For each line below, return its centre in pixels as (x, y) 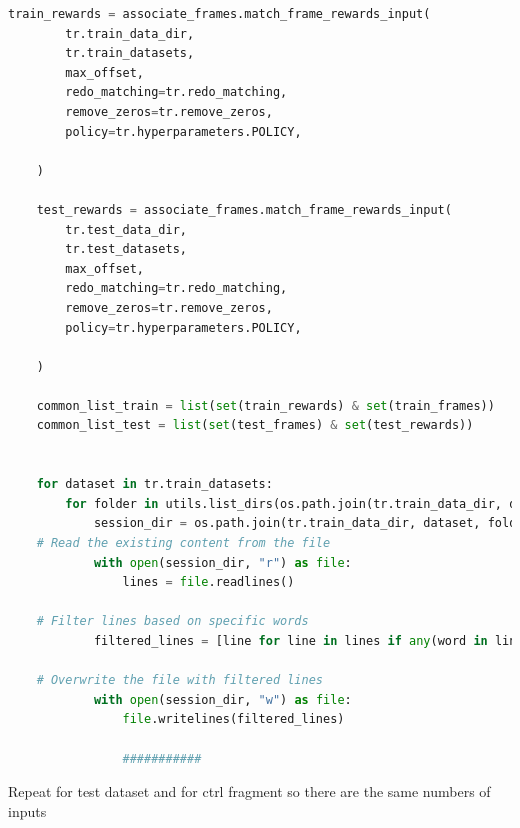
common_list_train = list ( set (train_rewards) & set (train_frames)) (265, 405)
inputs (27, 810)
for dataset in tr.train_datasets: (154, 484)
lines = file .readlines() (208, 582)
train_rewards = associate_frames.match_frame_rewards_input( (219, 14)
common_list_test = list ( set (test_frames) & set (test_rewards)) (255, 425)
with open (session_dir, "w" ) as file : (222, 699)
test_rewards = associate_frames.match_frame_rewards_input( (244, 209)
